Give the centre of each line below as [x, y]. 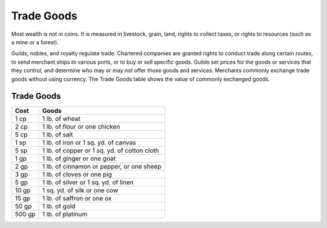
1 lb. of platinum [65, 214]
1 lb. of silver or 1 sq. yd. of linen [88, 183]
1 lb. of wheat [62, 119]
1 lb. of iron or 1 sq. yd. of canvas [89, 142]
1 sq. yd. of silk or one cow [80, 190]
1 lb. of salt [58, 135]
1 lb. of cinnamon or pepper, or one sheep [102, 167]
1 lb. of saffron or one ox [77, 198]
